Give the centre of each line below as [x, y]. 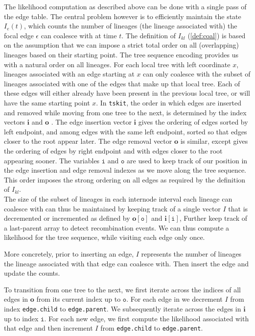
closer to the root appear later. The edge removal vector [88, 141]
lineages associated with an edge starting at [69, 74]
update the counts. [32, 273]
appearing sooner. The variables [52, 160]
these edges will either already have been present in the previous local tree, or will [127, 93]
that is [238, 208]
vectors [14, 122]
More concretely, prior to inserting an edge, [69, 253]
